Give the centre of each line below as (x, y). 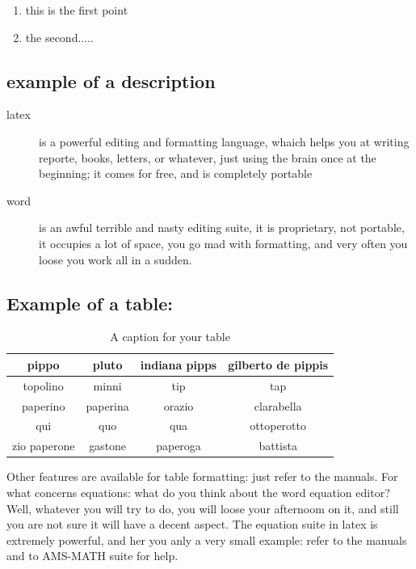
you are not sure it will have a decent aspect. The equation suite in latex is (192, 524)
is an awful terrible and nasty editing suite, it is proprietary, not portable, (222, 228)
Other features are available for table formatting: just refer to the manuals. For (202, 476)
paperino (44, 405)
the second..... (59, 37)
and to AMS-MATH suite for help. (92, 556)
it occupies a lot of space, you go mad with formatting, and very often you (223, 243)
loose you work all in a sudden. (116, 259)
